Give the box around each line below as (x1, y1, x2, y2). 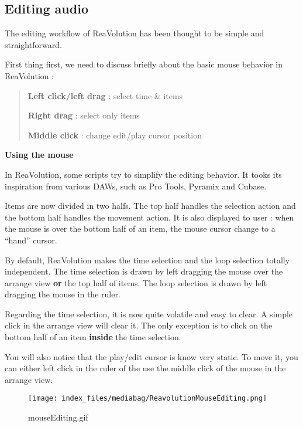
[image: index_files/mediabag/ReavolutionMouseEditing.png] (28, 394, 267, 403)
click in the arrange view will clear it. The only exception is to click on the (5, 319, 273, 331)
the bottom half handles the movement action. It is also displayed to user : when (5, 211, 294, 223)
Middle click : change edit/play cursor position (27, 128, 202, 141)
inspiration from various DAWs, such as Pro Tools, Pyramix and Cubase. (5, 179, 267, 192)
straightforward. (5, 38, 62, 50)
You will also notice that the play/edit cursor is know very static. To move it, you (5, 350, 298, 362)
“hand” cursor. (5, 233, 57, 246)
